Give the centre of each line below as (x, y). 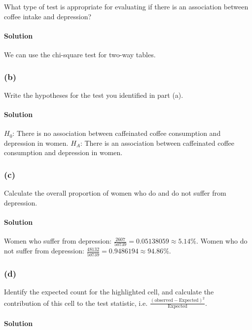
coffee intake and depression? (48, 16)
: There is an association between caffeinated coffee (157, 143)
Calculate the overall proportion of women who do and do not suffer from (115, 193)
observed (164, 301)
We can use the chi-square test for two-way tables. (80, 54)
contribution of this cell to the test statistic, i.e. (76, 303)
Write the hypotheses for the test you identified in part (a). (94, 95)
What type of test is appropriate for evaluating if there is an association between (126, 6)
